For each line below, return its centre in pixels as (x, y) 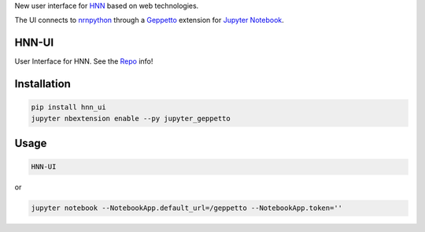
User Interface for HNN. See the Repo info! (84, 61)
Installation (42, 84)
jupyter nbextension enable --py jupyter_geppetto (131, 118)
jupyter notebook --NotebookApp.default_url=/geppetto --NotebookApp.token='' (187, 208)
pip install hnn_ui (68, 107)
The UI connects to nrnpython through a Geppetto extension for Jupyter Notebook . (150, 20)
